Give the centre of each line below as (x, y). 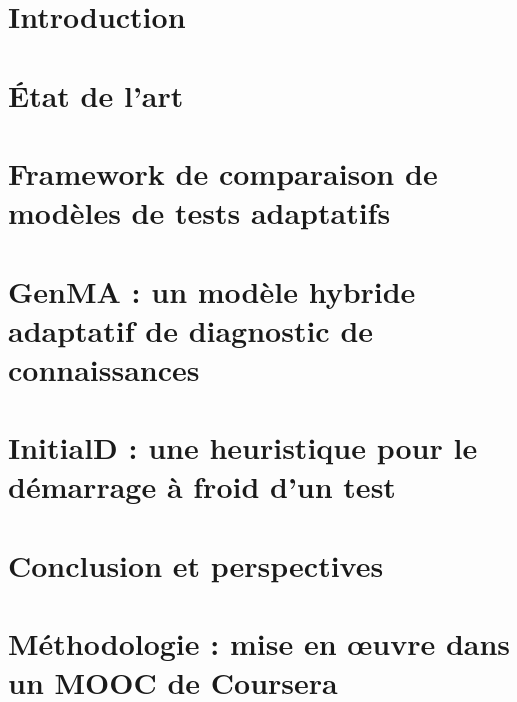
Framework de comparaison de (223, 172)
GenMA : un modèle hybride (212, 290)
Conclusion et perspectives (196, 564)
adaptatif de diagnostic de (191, 329)
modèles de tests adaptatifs (199, 212)
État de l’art (96, 94)
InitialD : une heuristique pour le (243, 447)
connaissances (104, 368)
